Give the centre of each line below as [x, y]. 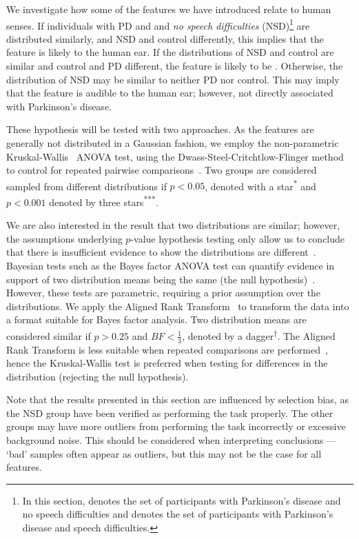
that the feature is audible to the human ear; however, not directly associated [170, 93]
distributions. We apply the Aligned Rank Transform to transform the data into [178, 306]
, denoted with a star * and [260, 185]
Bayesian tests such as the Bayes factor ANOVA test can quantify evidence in [171, 266]
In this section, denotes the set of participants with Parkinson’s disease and [182, 500]
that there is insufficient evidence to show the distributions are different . [161, 252]
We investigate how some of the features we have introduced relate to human [169, 9]
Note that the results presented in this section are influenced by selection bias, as [177, 399]
